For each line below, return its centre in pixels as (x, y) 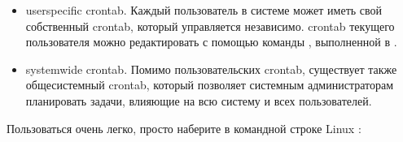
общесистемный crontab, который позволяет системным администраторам (210, 85)
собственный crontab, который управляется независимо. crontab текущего (210, 26)
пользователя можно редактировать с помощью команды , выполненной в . (211, 42)
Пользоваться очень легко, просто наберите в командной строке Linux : (184, 128)
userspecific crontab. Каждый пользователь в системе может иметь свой (204, 10)
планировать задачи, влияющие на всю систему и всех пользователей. (199, 100)
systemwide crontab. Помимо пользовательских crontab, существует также (211, 69)
